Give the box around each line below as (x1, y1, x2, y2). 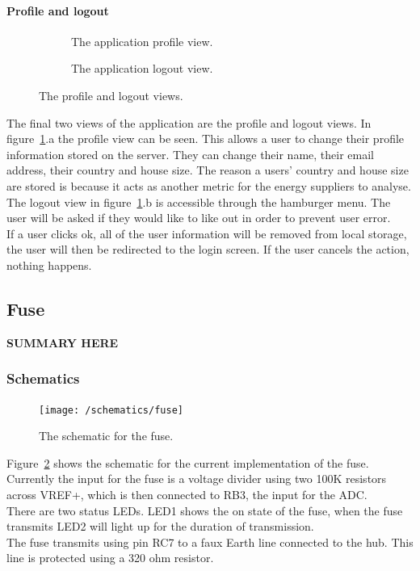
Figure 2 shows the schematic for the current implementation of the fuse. (6, 454, 369, 471)
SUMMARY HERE (6, 334, 119, 351)
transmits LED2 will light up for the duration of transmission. (6, 518, 314, 535)
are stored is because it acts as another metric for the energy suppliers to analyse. (6, 177, 411, 194)
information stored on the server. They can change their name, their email (6, 145, 374, 162)
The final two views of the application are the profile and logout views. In (6, 114, 372, 131)
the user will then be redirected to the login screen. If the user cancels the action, (6, 241, 409, 258)
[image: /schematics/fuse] (39, 404, 183, 416)
